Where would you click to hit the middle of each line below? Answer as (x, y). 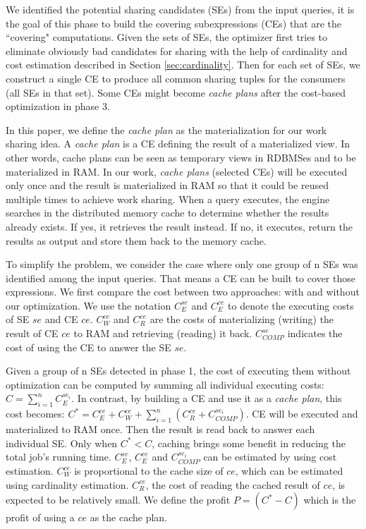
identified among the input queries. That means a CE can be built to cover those (181, 278)
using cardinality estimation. (67, 484)
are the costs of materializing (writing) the (242, 319)
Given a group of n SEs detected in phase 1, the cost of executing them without (178, 371)
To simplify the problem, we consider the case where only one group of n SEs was (182, 264)
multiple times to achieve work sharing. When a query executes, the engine (168, 199)
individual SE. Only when (62, 443)
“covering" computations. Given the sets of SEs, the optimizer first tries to (167, 37)
